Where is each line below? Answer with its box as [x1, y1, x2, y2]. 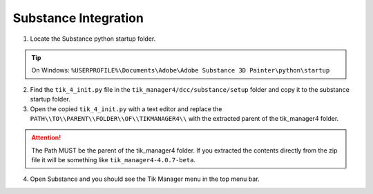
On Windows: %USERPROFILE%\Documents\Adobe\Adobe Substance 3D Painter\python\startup [31, 66, 330, 75]
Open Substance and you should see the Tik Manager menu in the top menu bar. [30, 175, 260, 183]
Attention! [31, 133, 61, 142]
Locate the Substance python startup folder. [30, 35, 156, 43]
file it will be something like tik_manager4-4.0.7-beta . [31, 156, 196, 164]
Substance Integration [12, 10, 144, 26]
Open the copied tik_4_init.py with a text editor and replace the [30, 104, 222, 113]
